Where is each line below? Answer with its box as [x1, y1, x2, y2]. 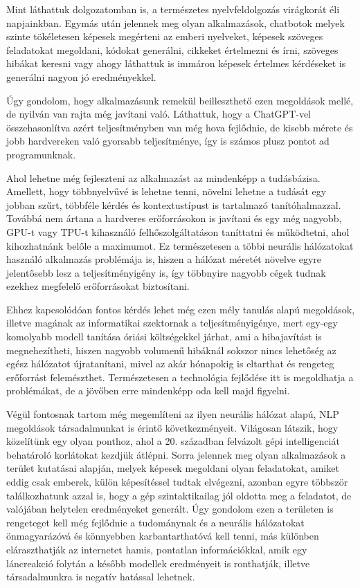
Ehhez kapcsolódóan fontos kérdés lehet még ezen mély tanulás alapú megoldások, [6, 302, 355, 316]
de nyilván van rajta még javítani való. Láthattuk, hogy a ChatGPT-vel [6, 107, 312, 121]
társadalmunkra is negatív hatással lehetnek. [6, 569, 195, 584]
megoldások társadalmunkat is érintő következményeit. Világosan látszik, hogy [6, 420, 339, 434]
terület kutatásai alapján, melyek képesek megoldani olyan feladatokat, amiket [6, 461, 339, 475]
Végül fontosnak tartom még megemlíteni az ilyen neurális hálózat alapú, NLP [6, 407, 339, 421]
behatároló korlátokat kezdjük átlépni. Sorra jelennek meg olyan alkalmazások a [6, 447, 346, 461]
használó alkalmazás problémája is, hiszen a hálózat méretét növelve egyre [6, 252, 321, 266]
